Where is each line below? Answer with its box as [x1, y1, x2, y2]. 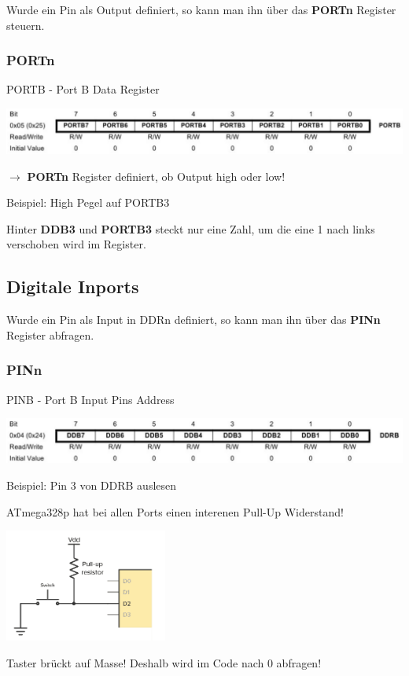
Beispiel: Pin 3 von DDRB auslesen [6, 476, 177, 493]
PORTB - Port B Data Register [6, 81, 160, 97]
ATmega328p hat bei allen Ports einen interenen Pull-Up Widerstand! [6, 503, 344, 520]
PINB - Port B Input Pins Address [6, 391, 175, 407]
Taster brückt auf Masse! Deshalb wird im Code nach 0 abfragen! [6, 655, 322, 671]
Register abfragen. [6, 326, 94, 343]
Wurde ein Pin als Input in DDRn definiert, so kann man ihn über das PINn [6, 311, 381, 328]
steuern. [6, 17, 45, 33]
